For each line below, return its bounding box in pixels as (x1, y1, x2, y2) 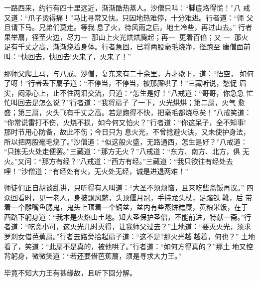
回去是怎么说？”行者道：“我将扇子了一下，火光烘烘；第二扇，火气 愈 (17, 97, 245, 108)
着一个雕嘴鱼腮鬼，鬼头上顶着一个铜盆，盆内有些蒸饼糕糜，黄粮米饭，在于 (4, 202, 248, 212)
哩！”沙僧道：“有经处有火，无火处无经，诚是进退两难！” (4, 165, 188, 176)
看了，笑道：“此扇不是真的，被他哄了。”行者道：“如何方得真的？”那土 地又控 (4, 241, 254, 251)
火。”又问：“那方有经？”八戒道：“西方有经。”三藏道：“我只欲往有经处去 (4, 155, 233, 166)
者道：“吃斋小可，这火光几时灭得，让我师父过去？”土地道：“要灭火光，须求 (4, 221, 251, 232)
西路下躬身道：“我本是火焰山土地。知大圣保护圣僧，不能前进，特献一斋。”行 (4, 211, 252, 222)
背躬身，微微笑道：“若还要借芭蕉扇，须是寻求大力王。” (4, 251, 182, 261)
